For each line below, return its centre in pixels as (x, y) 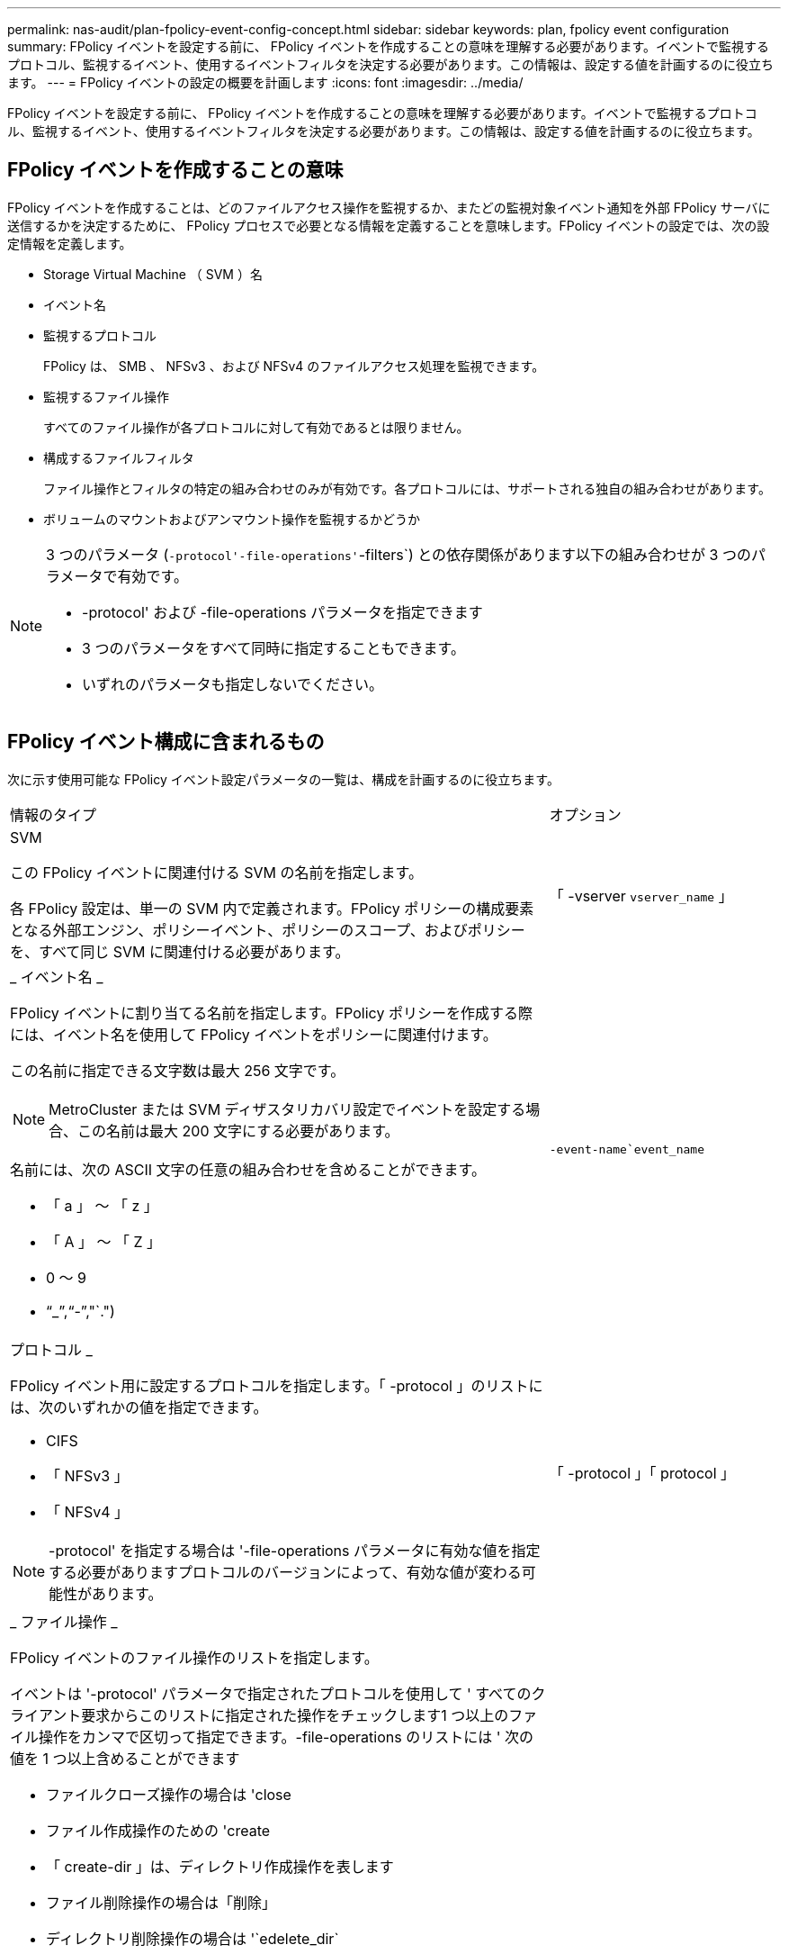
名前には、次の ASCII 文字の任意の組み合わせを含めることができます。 (248, 1169)
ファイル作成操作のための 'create (158, 1830)
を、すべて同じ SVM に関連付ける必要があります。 (180, 951)
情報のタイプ (54, 814)
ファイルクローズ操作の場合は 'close (169, 1794)
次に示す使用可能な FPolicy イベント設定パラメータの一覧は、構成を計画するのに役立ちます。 (283, 779)
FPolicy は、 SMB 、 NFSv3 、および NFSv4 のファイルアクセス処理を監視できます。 (294, 366)
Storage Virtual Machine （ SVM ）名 (153, 274)
